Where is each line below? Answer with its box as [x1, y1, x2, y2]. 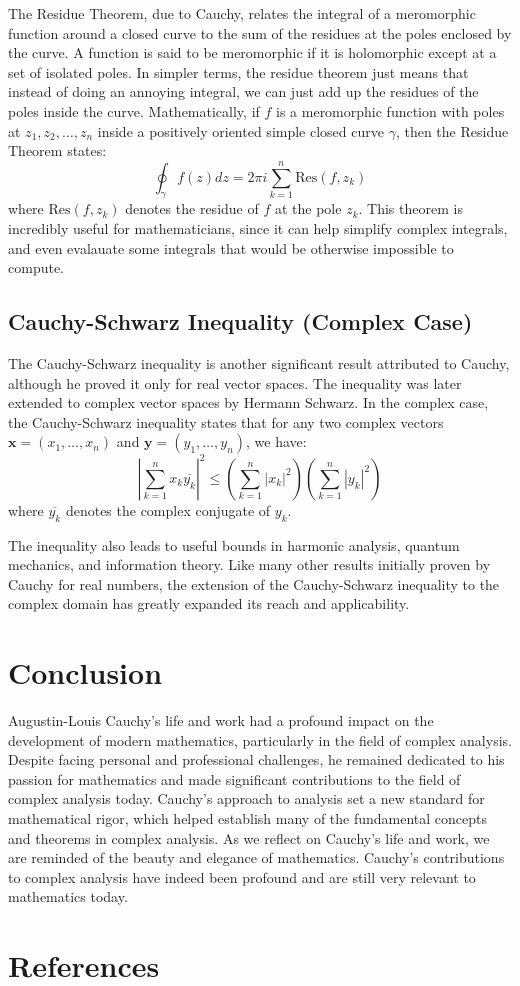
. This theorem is [358, 198, 463, 219]
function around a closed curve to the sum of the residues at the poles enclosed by [8, 22, 512, 43]
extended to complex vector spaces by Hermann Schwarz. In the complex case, [8, 392, 489, 413]
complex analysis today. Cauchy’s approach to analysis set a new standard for [8, 788, 485, 809]
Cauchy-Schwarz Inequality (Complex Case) [8, 306, 473, 337]
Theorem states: [8, 140, 107, 161]
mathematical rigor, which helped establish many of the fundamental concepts [8, 808, 488, 829]
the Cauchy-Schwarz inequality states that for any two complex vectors [8, 411, 444, 432]
